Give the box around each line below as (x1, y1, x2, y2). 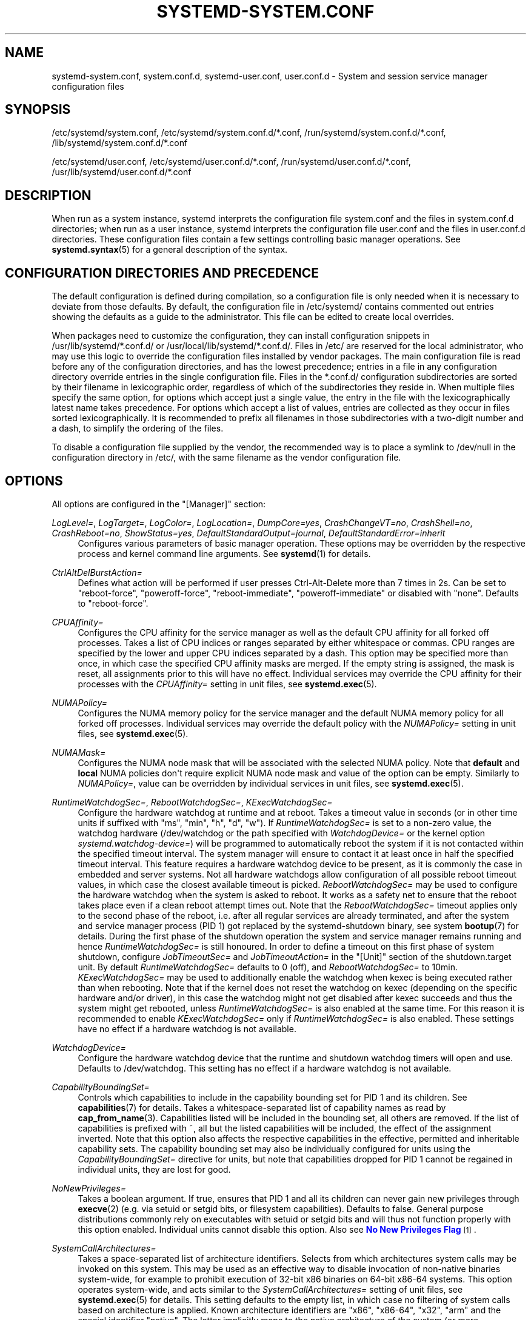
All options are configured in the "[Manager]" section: (52, 498, 266, 509)
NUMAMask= (52, 747, 106, 758)
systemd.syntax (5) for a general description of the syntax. (52, 244, 288, 255)
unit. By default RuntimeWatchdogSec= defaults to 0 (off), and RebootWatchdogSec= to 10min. (78, 961, 458, 972)
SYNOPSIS (5, 102, 71, 118)
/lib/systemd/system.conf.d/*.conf (52, 138, 188, 148)
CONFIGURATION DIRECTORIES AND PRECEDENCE (5, 265, 319, 281)
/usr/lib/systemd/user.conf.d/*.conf (52, 167, 192, 178)
